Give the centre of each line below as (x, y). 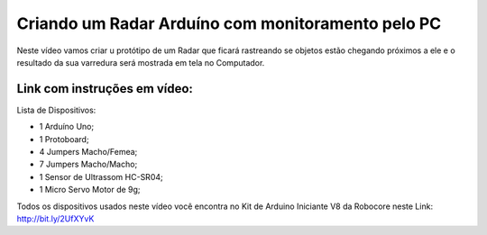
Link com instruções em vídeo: (105, 89)
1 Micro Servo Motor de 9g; (90, 190)
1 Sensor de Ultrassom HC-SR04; (101, 176)
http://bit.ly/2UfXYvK (55, 218)
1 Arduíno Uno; (67, 127)
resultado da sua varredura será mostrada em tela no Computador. (141, 62)
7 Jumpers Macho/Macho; (88, 164)
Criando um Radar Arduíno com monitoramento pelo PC (229, 23)
